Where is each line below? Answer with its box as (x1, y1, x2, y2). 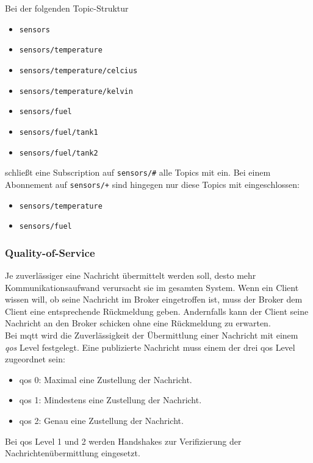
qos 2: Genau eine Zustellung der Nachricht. (19, 414, 184, 426)
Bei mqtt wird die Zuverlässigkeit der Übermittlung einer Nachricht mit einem (5, 329, 298, 341)
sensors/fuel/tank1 (19, 127, 98, 137)
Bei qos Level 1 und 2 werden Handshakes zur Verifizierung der (5, 434, 242, 447)
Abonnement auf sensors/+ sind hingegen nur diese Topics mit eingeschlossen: (5, 178, 300, 190)
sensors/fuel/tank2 (19, 148, 98, 157)
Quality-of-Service (5, 245, 95, 260)
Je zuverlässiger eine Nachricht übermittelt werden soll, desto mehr (5, 269, 256, 282)
